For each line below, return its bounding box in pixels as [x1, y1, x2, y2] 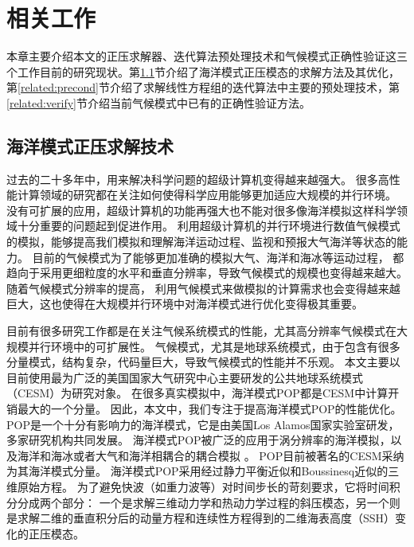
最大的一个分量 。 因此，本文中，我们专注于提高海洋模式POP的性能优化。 [17, 400, 402, 417]
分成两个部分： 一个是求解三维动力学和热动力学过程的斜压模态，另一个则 [17, 494, 400, 510]
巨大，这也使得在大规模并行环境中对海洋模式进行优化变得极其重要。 [6, 295, 363, 312]
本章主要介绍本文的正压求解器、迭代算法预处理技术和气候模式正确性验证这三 [6, 48, 408, 64]
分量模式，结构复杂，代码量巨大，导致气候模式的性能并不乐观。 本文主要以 [6, 354, 400, 370]
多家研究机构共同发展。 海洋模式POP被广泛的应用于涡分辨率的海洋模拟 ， [6, 432, 391, 448]
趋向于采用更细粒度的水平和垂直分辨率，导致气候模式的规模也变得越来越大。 [6, 264, 408, 281]
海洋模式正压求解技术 [6, 133, 174, 158]
